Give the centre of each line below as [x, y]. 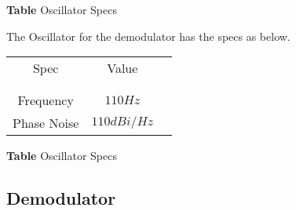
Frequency [46, 100]
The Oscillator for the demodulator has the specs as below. [148, 36]
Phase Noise [46, 123]
